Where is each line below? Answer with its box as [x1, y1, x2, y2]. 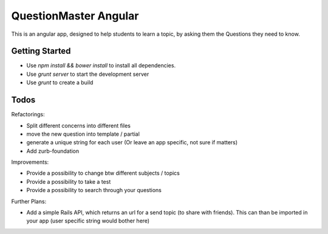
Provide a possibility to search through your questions [26, 187, 162, 194]
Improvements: [11, 158, 49, 166]
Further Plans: [11, 198, 47, 205]
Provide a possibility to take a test [26, 178, 111, 185]
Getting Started [11, 46, 71, 56]
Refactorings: [11, 111, 45, 118]
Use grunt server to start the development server [26, 70, 149, 78]
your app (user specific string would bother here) [26, 217, 150, 224]
